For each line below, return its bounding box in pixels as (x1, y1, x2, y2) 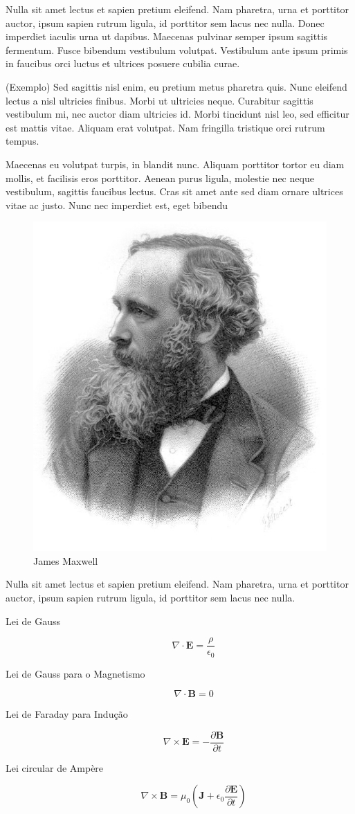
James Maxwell (33, 553, 98, 568)
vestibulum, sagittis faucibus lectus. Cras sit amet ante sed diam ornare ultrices (6, 184, 343, 199)
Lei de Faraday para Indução (6, 707, 128, 721)
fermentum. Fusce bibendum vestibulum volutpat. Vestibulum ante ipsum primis (6, 42, 348, 57)
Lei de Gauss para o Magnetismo (6, 666, 145, 680)
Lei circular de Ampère (6, 760, 104, 775)
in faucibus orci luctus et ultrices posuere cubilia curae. (6, 56, 240, 71)
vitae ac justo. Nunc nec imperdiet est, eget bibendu (6, 197, 228, 212)
